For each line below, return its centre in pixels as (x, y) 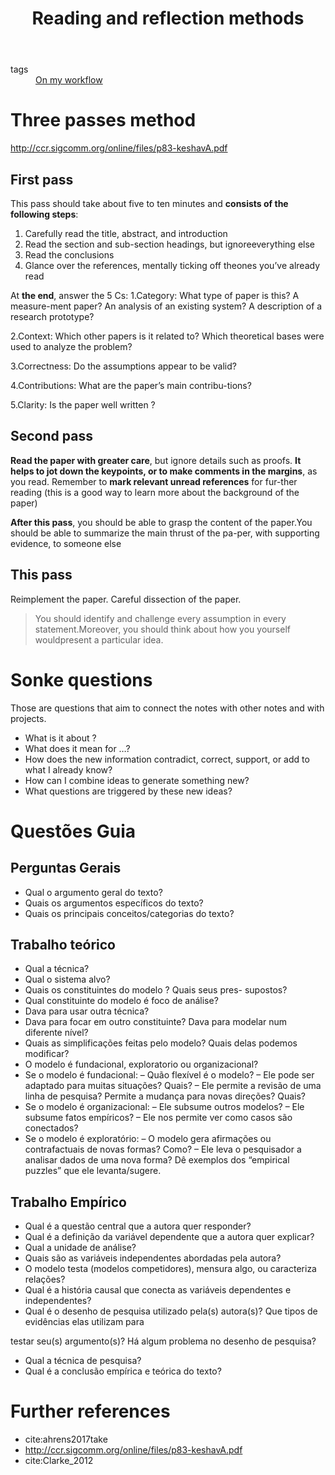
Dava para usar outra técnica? (87, 1011)
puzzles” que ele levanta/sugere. (93, 1171)
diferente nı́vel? (56, 1033)
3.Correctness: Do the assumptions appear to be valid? (123, 366)
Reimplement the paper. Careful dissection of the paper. (126, 599)
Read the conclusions (69, 254)
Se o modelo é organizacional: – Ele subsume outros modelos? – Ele (164, 1107)
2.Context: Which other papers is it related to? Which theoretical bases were (167, 336)
